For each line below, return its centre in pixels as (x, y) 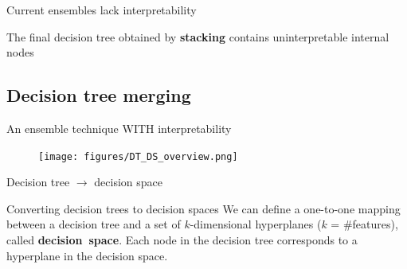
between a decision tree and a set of (94, 224)
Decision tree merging (99, 95)
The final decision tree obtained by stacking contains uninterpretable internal (198, 36)
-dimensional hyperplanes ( (256, 224)
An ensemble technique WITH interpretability (119, 128)
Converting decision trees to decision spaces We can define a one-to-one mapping (203, 208)
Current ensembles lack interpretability (102, 10)
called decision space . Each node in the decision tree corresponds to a (182, 240)
